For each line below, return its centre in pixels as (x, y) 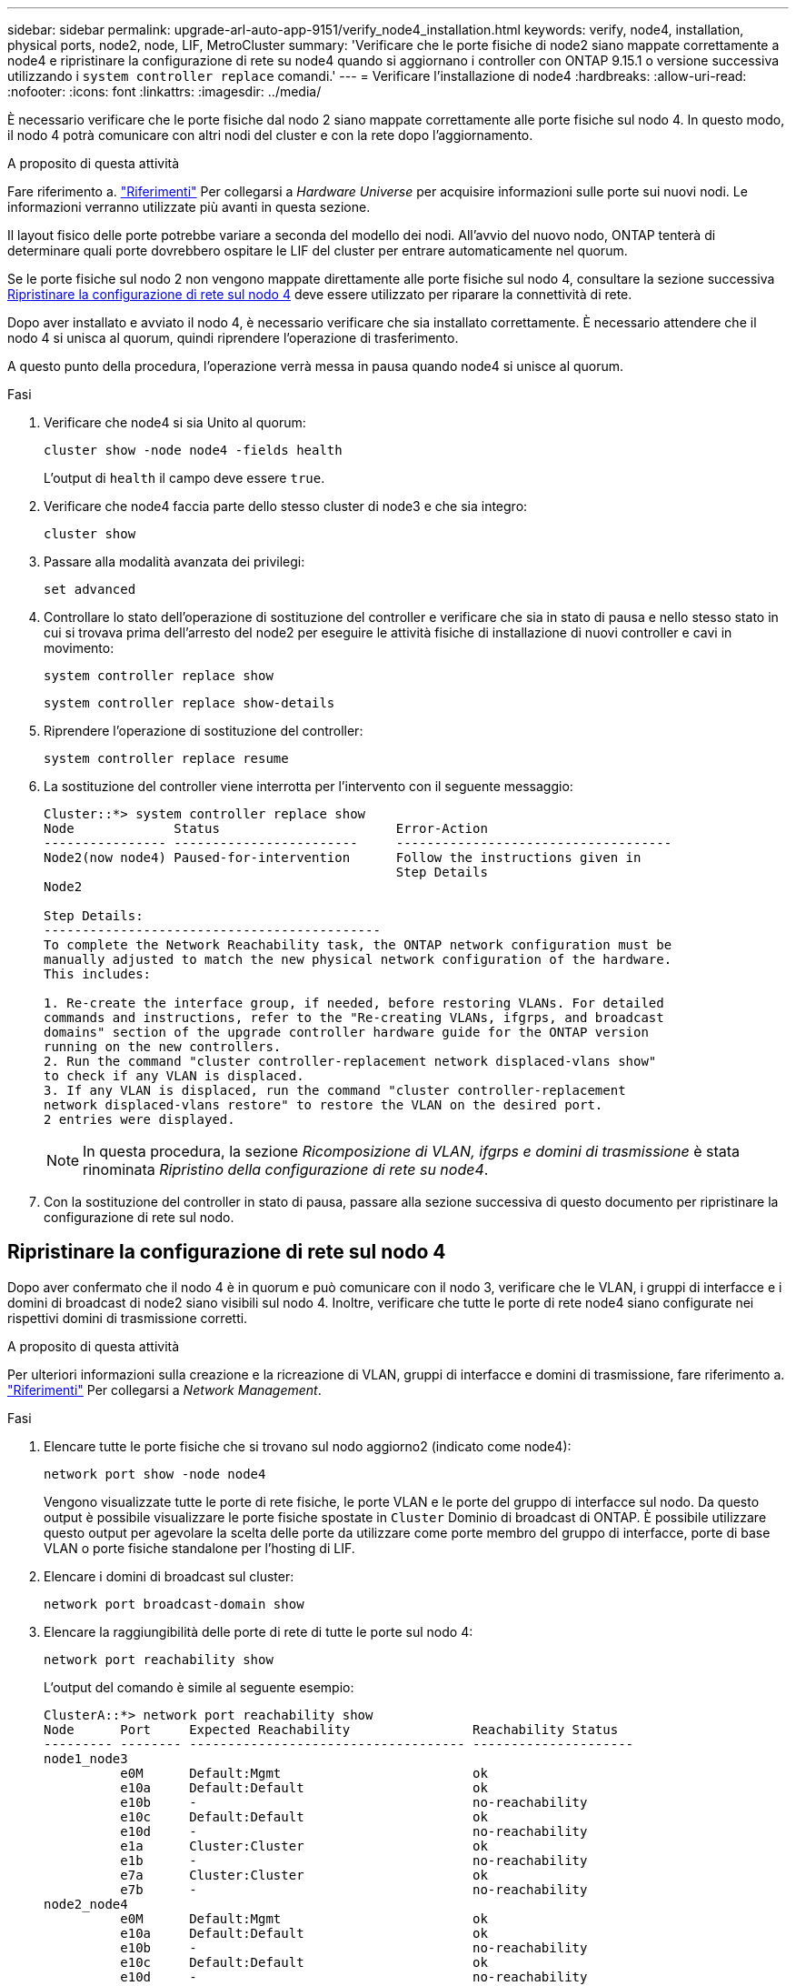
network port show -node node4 (155, 1474)
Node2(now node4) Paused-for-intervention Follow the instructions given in (343, 858)
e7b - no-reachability (354, 1889)
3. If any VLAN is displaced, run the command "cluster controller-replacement (335, 1090)
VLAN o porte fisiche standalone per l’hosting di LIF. (199, 1548)
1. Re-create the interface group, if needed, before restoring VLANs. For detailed (354, 1003)
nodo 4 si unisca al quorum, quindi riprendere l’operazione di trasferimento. (233, 338)
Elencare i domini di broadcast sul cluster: (169, 1576)
